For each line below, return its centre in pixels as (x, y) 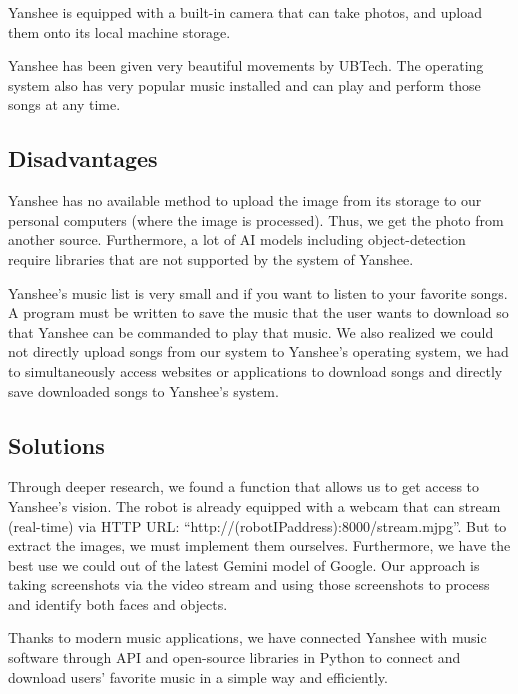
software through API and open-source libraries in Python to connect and (234, 657)
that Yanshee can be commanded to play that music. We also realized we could (251, 331)
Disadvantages (83, 158)
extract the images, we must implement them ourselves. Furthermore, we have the (259, 545)
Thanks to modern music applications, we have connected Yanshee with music (247, 637)
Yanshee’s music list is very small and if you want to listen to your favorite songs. (258, 292)
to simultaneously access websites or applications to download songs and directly (255, 370)
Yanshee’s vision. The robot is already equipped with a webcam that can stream (254, 505)
